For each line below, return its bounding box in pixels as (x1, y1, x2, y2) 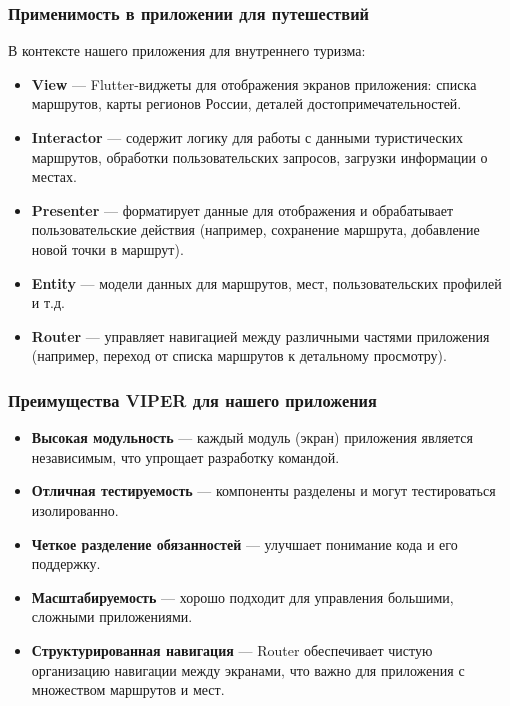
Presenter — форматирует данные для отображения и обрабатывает (31, 199, 454, 220)
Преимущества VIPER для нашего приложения (8, 387, 377, 412)
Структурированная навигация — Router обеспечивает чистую (31, 639, 433, 660)
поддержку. (31, 553, 101, 574)
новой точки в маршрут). (31, 238, 184, 259)
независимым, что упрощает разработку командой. (31, 446, 340, 467)
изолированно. (31, 499, 119, 520)
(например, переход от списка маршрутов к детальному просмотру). (31, 345, 447, 366)
